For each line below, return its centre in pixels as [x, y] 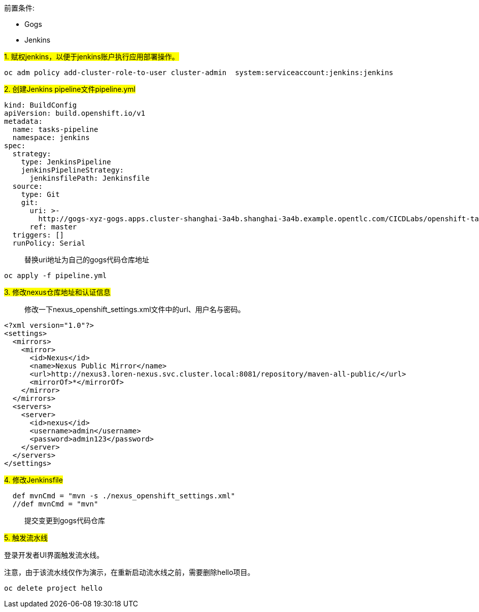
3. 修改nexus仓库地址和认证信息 [57, 292]
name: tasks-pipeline [55, 129]
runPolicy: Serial [49, 243]
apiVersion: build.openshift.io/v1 [75, 113]
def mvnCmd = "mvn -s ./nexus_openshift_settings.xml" [124, 496]
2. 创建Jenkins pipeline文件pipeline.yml [70, 89]
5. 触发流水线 [26, 538]
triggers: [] [38, 235]
